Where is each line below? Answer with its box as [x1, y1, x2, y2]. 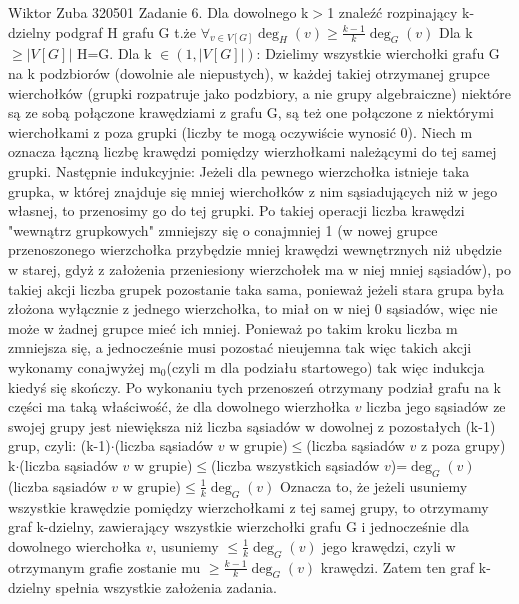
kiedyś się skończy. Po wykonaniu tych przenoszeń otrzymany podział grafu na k [8, 376, 501, 397]
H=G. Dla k [76, 43, 152, 64]
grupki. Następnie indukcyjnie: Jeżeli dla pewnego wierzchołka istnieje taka [8, 161, 470, 182]
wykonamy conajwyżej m [8, 356, 161, 377]
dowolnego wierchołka [8, 535, 142, 556]
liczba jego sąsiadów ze [366, 396, 506, 417]
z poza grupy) [420, 435, 506, 456]
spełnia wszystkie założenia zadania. [55, 577, 278, 598]
